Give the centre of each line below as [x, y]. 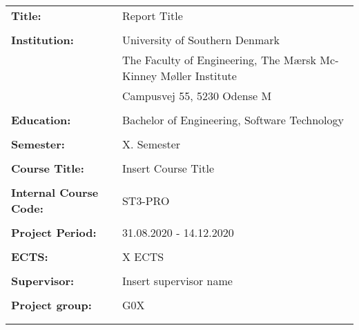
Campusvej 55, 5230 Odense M [197, 96]
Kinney [139, 76]
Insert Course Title [168, 168]
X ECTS [143, 256]
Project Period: [54, 232]
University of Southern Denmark [201, 40]
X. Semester [151, 144]
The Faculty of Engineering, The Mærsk [219, 60]
